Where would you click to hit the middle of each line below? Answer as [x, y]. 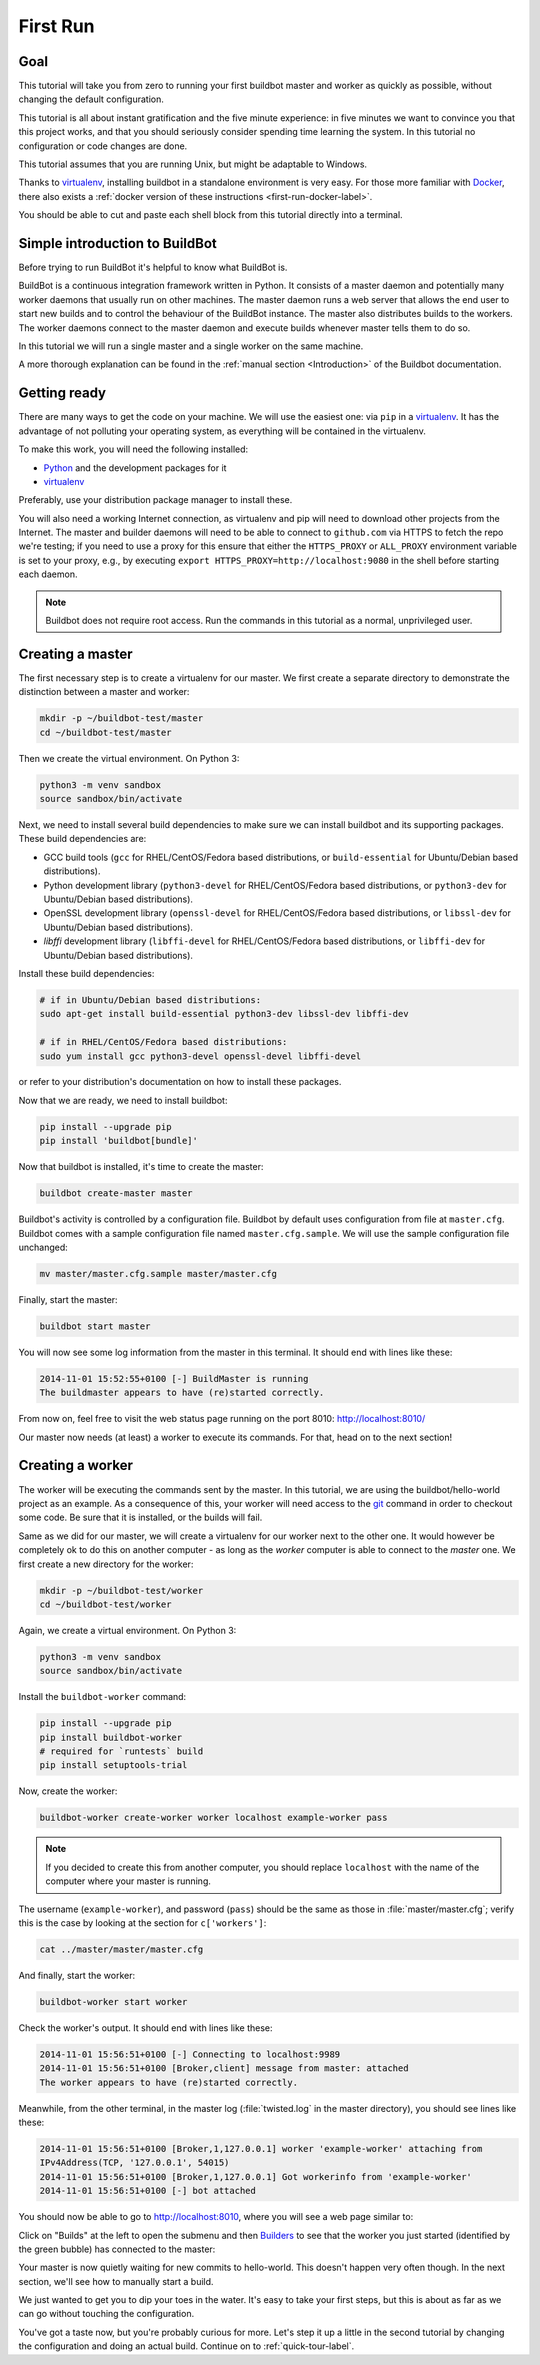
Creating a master [76, 653]
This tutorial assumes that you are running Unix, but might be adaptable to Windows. [193, 164]
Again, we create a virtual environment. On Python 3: [127, 1630]
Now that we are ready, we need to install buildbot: [123, 1100]
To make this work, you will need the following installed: [133, 449]
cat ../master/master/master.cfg [121, 1949]
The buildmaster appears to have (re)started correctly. [182, 1393]
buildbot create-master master [116, 1193]
